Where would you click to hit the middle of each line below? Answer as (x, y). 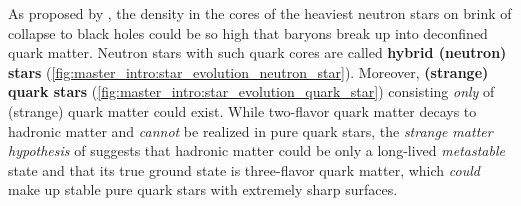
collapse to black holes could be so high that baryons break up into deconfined (248, 32)
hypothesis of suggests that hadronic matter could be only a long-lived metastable (256, 150)
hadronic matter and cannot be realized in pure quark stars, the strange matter (250, 130)
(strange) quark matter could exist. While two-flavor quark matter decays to (242, 110)
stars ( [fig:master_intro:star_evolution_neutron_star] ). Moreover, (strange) (248, 71)
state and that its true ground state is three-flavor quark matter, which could (244, 169)
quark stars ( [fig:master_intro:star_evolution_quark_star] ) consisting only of (251, 91)
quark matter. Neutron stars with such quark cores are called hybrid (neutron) (257, 52)
